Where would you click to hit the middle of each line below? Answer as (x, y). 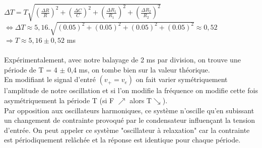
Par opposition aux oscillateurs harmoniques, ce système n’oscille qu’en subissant (129, 110)
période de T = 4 (31, 69)
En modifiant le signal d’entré (50, 79)
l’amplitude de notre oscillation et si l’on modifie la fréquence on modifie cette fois (131, 90)
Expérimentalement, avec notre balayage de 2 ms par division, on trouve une (122, 60)
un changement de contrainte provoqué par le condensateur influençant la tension (130, 120)
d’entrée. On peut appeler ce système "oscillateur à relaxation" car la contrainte (127, 130)
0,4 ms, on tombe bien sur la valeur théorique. (139, 69)
